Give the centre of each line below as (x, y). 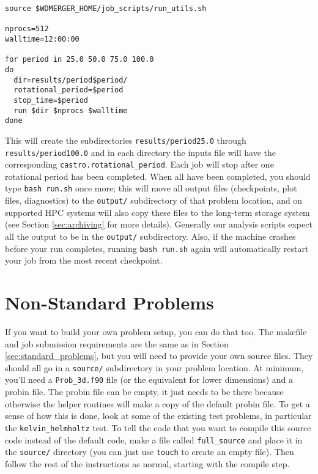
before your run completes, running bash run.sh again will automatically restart (157, 248)
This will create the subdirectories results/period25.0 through (126, 140)
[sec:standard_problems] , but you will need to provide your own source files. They (159, 356)
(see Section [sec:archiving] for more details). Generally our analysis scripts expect (159, 224)
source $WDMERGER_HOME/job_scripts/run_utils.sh (106, 9)
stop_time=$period (51, 100)
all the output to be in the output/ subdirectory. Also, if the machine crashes (150, 236)
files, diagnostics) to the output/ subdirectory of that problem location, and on (154, 200)
